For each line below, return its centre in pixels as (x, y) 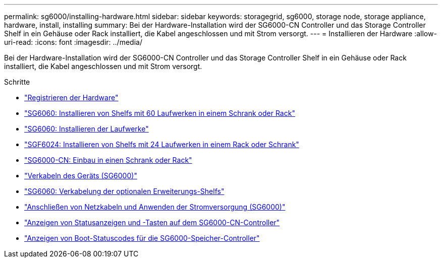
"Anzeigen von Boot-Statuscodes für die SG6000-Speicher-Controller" (142, 238)
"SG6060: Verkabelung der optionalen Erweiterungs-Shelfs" (124, 191)
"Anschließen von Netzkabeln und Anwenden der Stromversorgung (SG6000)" (155, 207)
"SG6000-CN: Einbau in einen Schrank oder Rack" (108, 160)
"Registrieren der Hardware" (71, 97)
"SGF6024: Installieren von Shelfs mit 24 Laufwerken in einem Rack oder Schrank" (162, 144)
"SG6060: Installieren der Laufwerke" (87, 129)
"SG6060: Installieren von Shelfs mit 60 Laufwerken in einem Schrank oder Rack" (160, 113)
